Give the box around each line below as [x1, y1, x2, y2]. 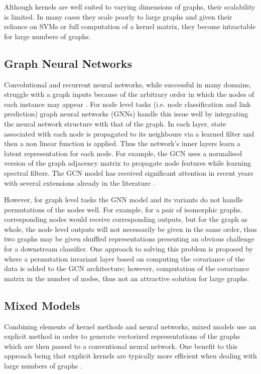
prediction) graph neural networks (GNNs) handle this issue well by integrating [4, 108, 248, 119]
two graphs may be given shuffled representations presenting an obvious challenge [4, 233, 254, 244]
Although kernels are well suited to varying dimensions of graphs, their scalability [4, 2, 255, 12]
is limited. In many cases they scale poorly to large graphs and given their [4, 11, 232, 22]
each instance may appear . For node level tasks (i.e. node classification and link [4, 98, 251, 109]
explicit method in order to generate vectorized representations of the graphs [4, 331, 240, 341]
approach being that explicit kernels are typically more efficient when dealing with [4, 350, 257, 361]
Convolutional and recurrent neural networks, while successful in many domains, [4, 79, 251, 89]
